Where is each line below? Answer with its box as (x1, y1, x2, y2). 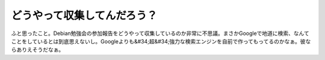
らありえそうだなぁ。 (11, 46, 64, 53)
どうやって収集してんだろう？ (11, 9, 158, 22)
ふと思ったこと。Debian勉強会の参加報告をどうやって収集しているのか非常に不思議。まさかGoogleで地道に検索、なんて (11, 30, 309, 37)
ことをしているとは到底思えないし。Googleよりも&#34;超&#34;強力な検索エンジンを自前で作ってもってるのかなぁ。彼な (11, 37, 311, 45)
